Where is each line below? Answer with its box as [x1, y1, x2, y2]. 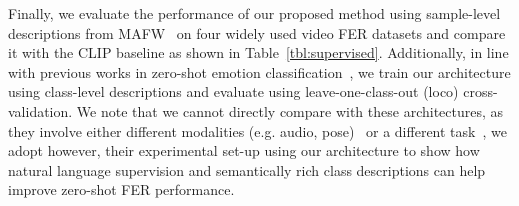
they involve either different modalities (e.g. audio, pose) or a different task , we [8, 120, 507, 141]
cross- [463, 81, 498, 102]
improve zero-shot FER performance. [8, 179, 235, 200]
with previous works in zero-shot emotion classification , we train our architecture [8, 61, 511, 82]
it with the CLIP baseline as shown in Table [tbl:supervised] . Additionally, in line [8, 42, 509, 63]
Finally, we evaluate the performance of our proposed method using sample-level [8, 3, 501, 23]
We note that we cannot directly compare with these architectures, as [76, 100, 504, 121]
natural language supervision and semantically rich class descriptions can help [8, 159, 486, 180]
